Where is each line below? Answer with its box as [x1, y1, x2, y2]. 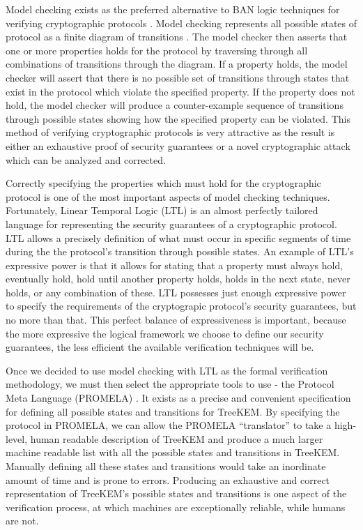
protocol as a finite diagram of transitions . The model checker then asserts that [6, 29, 348, 44]
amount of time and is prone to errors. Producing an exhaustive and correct [6, 472, 330, 487]
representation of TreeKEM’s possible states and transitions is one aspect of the [6, 486, 347, 501]
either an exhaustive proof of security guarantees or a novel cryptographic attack [6, 138, 350, 153]
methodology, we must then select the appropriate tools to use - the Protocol [6, 377, 334, 391]
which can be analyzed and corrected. [6, 152, 166, 167]
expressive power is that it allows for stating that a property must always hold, [6, 257, 343, 272]
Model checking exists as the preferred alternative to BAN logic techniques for [6, 2, 340, 16]
